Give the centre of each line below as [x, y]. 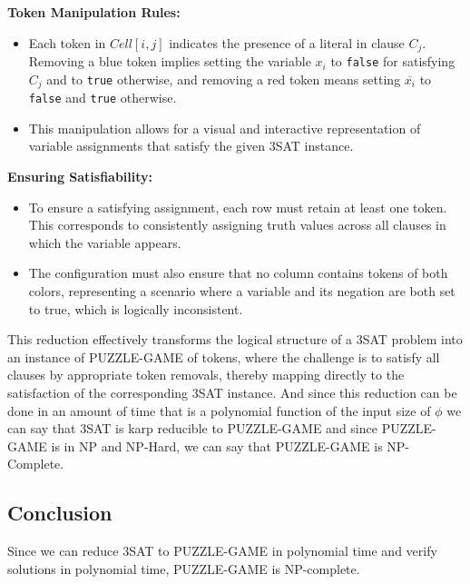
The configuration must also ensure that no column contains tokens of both [238, 273]
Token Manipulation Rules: [94, 12]
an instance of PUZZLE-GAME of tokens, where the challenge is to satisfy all [224, 356]
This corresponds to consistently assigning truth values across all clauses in [237, 225]
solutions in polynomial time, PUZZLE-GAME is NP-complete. [184, 568]
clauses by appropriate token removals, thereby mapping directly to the [206, 375]
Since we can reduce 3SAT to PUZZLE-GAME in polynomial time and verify [222, 551]
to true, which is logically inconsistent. [136, 308]
